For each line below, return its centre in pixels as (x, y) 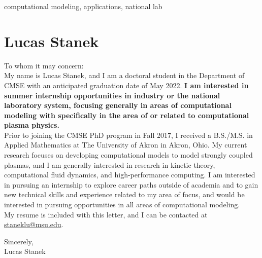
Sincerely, (19, 241)
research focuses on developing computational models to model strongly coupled (128, 155)
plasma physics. (32, 125)
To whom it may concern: (44, 65)
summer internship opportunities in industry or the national (112, 95)
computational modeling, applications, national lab (83, 6)
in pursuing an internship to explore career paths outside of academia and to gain (131, 184)
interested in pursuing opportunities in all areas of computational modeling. (122, 205)
